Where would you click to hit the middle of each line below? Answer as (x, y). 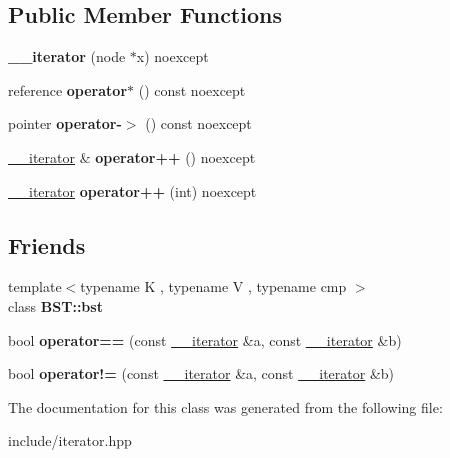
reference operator (68, 89)
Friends (47, 244)
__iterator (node (67, 56)
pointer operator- (65, 123)
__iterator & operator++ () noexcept (132, 156)
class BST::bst (55, 305)
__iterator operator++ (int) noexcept (132, 190)
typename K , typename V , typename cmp (213, 286)
